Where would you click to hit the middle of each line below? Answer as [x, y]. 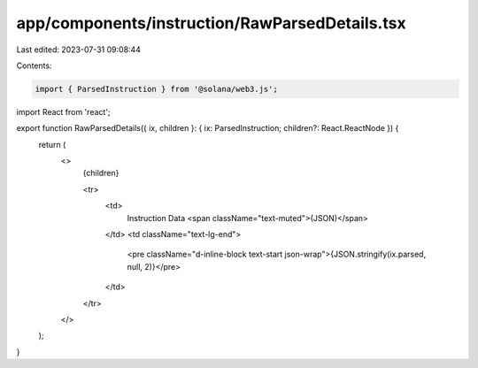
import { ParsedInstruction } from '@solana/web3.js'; [156, 89]
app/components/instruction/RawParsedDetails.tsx [211, 23]
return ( [52, 144]
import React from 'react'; [63, 111]
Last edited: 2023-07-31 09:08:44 [79, 50]
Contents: [34, 65]
